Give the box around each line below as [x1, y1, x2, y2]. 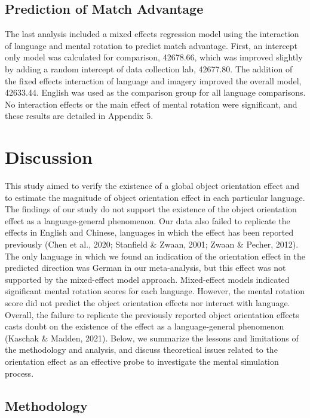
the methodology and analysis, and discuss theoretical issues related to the [5, 343, 278, 356]
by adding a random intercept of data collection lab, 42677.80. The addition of [5, 62, 293, 75]
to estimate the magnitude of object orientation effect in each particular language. [5, 191, 305, 203]
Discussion [5, 145, 93, 169]
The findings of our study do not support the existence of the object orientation [5, 203, 297, 215]
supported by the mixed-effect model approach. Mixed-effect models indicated [5, 273, 290, 285]
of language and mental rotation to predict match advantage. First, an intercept [5, 39, 298, 51]
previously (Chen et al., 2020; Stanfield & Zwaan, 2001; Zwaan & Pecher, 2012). [5, 238, 299, 251]
